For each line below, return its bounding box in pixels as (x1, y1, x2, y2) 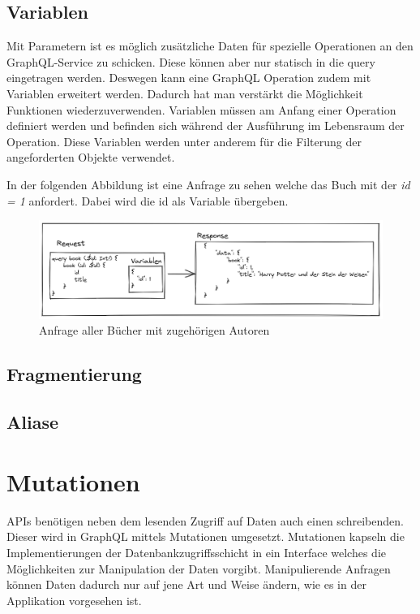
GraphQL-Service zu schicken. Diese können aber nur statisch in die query (6, 53, 375, 70)
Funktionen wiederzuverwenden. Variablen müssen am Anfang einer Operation (6, 101, 396, 118)
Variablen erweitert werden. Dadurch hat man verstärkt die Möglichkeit (6, 84, 363, 102)
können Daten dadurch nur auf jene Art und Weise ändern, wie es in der (6, 576, 366, 593)
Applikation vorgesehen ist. (6, 591, 142, 608)
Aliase (6, 409, 58, 435)
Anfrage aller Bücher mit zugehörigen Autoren (39, 322, 270, 339)
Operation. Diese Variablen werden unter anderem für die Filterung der (6, 132, 362, 149)
